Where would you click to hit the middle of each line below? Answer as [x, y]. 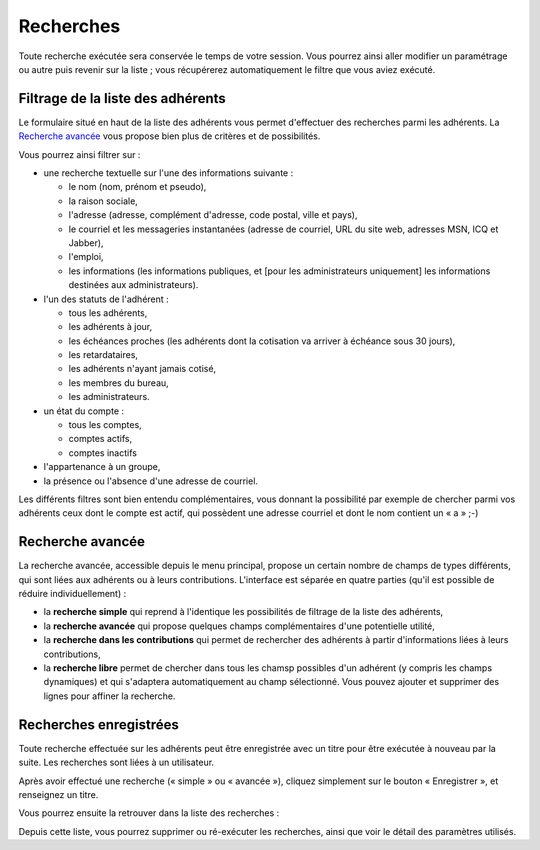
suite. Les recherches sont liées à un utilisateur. [116, 762]
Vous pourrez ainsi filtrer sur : [79, 154]
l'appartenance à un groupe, [102, 467]
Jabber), [86, 242]
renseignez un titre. [58, 794]
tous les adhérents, [108, 312]
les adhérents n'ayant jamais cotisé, [142, 369]
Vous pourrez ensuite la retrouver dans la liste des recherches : [149, 813]
